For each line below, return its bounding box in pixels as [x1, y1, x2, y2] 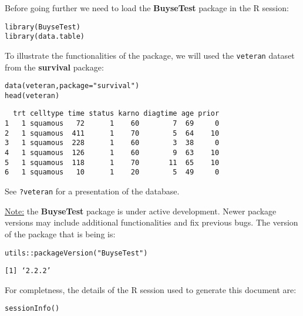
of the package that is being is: [5, 227, 116, 240]
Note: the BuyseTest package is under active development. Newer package [5, 204, 277, 217]
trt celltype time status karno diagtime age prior [13, 109, 220, 118]
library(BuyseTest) [5, 22, 80, 31]
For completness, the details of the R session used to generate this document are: [5, 283, 297, 295]
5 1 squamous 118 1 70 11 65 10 [5, 158, 220, 167]
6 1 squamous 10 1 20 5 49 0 [5, 168, 220, 177]
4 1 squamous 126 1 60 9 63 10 [5, 149, 220, 157]
